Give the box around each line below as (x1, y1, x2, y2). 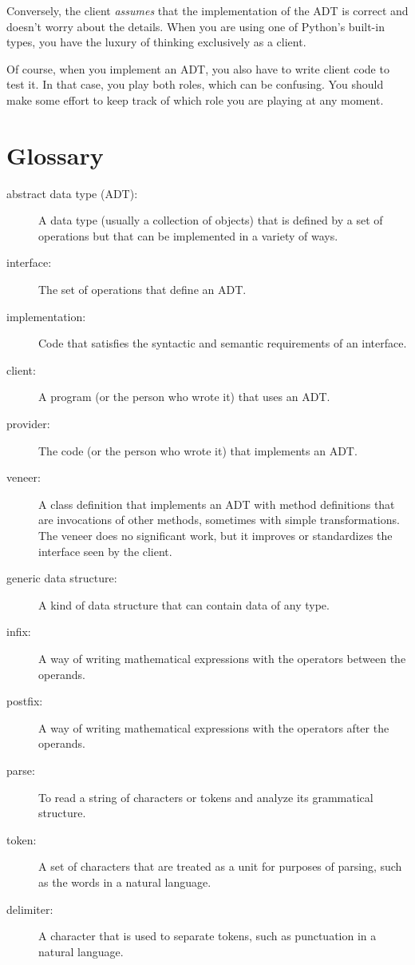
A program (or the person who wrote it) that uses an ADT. (38, 388, 330, 405)
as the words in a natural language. (38, 873, 211, 890)
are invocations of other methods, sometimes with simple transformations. (38, 511, 400, 528)
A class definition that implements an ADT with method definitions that (38, 495, 395, 512)
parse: (6, 761, 35, 778)
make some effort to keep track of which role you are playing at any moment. (6, 91, 384, 108)
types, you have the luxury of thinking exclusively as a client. (6, 34, 306, 50)
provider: (6, 415, 50, 432)
